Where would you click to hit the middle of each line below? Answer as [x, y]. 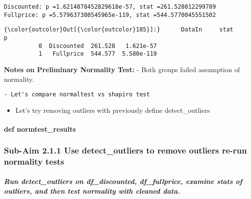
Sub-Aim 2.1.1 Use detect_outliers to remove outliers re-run [125, 150]
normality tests [34, 161]
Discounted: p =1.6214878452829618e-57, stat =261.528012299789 [110, 7]
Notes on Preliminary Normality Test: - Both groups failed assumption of [122, 69]
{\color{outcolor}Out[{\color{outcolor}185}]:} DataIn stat [119, 30]
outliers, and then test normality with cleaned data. [92, 191]
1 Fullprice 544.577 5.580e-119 [98, 54]
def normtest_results [40, 129]
